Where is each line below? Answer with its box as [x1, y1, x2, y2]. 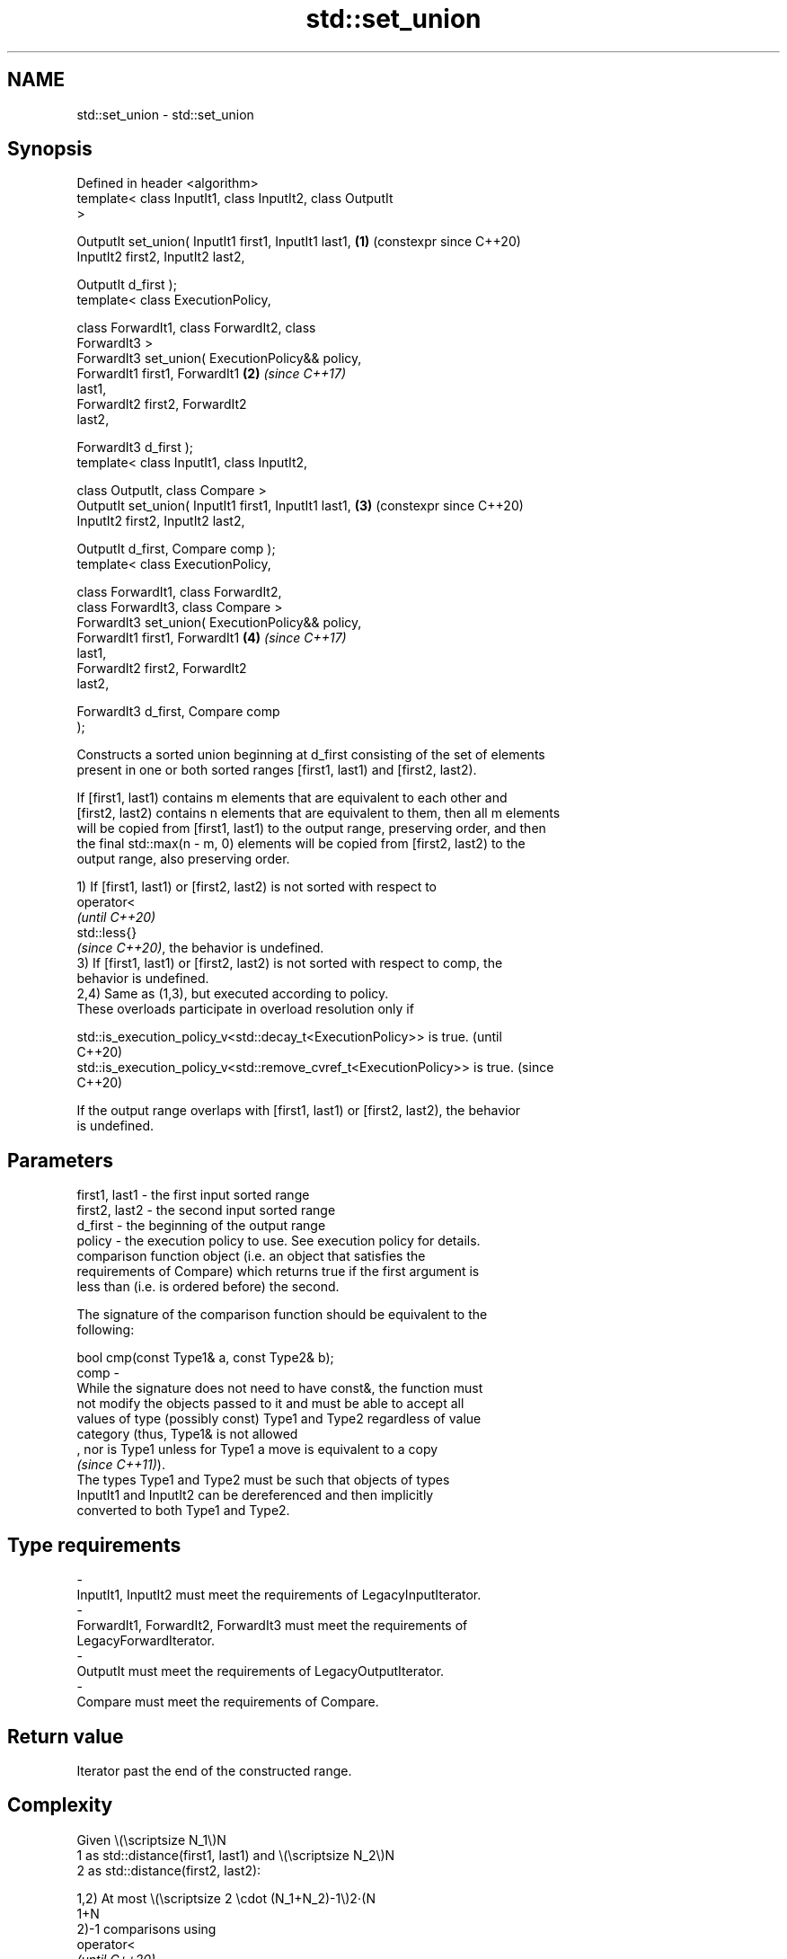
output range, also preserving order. [76, 851, 290, 867]
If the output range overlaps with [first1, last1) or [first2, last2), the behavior [76, 1103, 521, 1119]
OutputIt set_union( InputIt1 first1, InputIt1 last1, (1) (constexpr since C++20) [76, 234, 521, 250]
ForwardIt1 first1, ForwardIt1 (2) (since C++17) [76, 366, 347, 382]
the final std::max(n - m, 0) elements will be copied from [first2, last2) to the [76, 836, 526, 852]
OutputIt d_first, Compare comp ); [76, 541, 276, 557]
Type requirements [7, 1533, 181, 1556]
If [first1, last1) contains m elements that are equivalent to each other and [76, 790, 508, 806]
